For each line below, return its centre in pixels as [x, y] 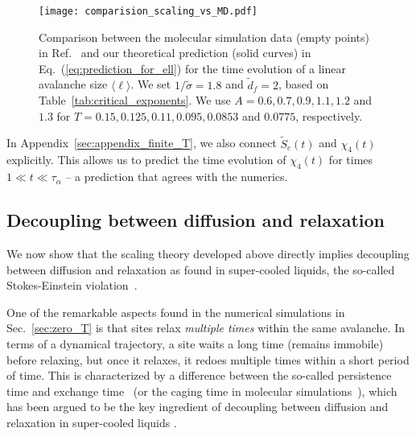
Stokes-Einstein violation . [72, 285]
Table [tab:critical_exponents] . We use [135, 100]
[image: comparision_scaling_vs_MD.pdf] [148, 11]
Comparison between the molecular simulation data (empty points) [204, 37]
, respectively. [329, 115]
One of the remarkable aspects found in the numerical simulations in [176, 312]
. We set [151, 84]
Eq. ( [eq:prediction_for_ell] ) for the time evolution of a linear [192, 68]
